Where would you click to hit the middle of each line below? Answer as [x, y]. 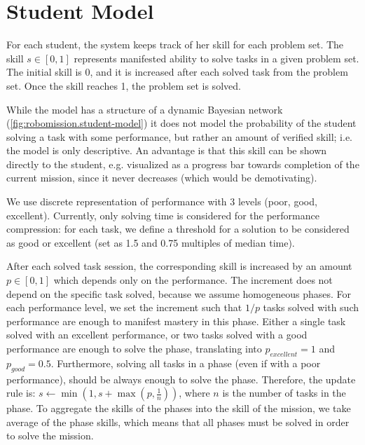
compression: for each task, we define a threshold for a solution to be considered [178, 229]
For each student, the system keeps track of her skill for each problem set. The [175, 44]
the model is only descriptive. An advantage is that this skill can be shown [167, 150]
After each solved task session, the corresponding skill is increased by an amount [179, 266]
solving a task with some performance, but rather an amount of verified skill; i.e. [180, 136]
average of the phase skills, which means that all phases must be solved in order [178, 422]
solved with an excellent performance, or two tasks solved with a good [157, 335]
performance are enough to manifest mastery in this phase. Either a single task [176, 321]
